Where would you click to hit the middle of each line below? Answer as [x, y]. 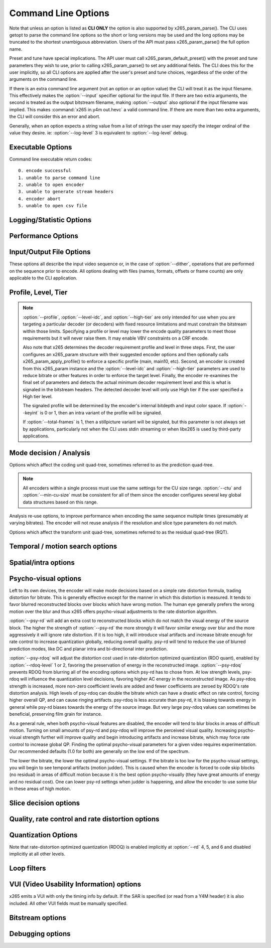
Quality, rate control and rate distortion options [84, 819]
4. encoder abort [39, 199]
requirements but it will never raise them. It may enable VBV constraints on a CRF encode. [116, 338]
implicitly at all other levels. [37, 854]
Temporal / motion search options [63, 546]
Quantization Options [43, 835]
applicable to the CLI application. [43, 278]
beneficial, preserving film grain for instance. [56, 714]
